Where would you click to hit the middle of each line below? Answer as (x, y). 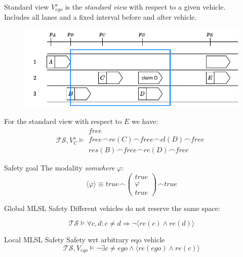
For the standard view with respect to (63, 121)
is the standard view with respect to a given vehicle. (145, 7)
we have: (145, 121)
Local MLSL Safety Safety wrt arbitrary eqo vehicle (85, 240)
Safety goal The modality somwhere (59, 167)
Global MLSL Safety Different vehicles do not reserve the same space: (112, 208)
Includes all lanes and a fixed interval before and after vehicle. (100, 17)
